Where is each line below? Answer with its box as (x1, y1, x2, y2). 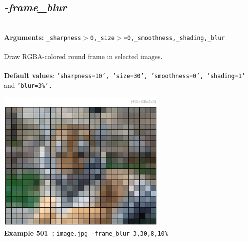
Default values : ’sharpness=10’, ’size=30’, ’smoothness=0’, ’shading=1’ (4, 70, 246, 80)
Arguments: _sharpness (4, 32, 81, 42)
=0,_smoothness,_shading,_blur (123, 34, 225, 41)
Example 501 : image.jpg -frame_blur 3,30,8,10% (4, 227, 168, 238)
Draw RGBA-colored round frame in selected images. (4, 51, 163, 61)
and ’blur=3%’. (4, 80, 52, 90)
